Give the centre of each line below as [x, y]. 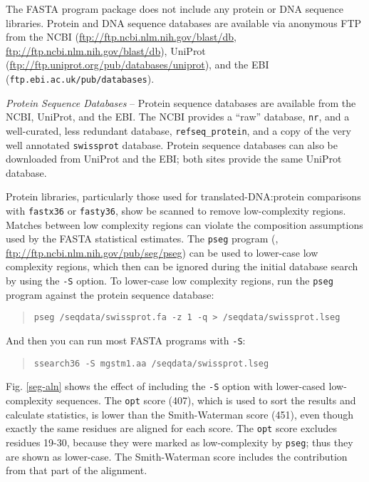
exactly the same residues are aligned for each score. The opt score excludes [171, 428]
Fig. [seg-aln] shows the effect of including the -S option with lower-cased [166, 386]
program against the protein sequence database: [110, 294]
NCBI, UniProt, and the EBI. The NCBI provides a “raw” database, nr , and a [178, 117]
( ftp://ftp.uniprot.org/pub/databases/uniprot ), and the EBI [137, 65]
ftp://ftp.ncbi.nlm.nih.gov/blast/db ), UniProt [106, 50]
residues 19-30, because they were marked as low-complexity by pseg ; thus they [180, 442]
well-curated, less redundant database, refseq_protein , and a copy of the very [178, 130]
